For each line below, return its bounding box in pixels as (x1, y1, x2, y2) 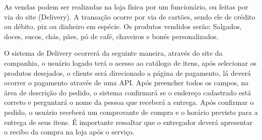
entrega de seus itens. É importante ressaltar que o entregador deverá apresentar (4, 116, 253, 127)
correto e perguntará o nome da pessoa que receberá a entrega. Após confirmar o (4, 97, 254, 107)
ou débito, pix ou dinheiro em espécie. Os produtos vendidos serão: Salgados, (4, 21, 242, 32)
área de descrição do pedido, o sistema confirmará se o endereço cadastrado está (4, 87, 251, 97)
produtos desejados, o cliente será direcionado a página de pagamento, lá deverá (4, 67, 251, 78)
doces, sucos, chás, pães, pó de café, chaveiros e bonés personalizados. (4, 31, 219, 41)
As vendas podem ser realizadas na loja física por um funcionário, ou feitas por (4, 2, 248, 12)
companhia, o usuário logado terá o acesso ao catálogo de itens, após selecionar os (4, 57, 257, 68)
